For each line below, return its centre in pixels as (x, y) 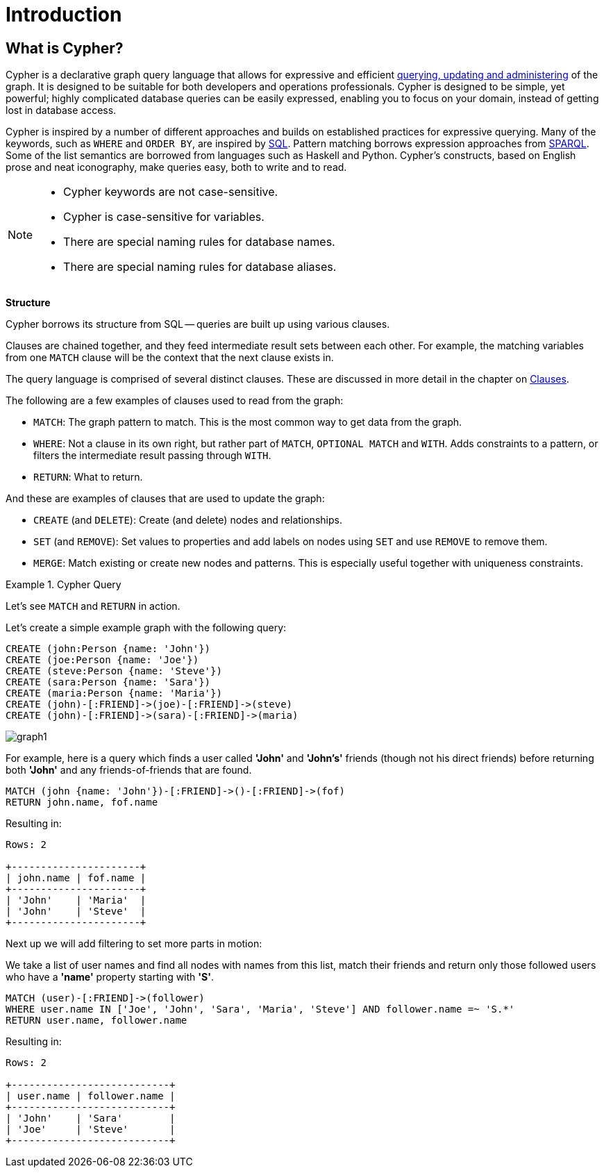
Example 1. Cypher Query (64, 585)
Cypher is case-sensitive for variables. (164, 217)
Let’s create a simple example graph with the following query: (146, 628)
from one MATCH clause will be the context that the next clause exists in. (170, 358)
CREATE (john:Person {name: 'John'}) (108, 649)
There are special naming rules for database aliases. (200, 267)
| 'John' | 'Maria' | (76, 900)
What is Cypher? (65, 48)
